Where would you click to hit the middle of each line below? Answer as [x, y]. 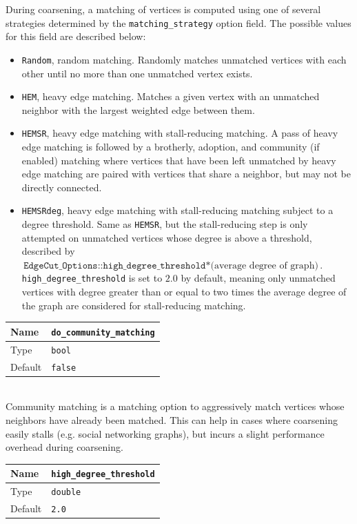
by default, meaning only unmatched [258, 278]
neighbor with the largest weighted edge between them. [138, 109]
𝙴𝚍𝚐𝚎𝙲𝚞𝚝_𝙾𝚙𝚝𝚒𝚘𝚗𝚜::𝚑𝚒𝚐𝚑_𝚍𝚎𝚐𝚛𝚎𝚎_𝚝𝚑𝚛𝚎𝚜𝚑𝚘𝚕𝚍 [115, 265]
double [66, 493]
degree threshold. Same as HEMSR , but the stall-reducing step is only [165, 224]
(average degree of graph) [264, 265]
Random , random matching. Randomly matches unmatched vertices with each [184, 59]
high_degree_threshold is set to [92, 278]
